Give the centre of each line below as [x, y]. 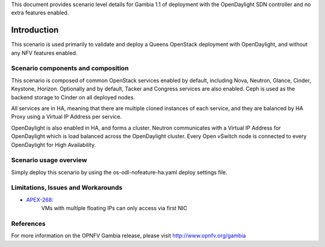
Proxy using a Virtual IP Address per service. [67, 117]
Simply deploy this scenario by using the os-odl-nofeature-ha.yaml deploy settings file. [119, 172]
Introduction [35, 30]
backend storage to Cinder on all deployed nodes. [73, 97]
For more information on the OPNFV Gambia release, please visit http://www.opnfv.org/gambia [128, 236]
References [28, 224]
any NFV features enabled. [44, 53]
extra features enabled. [40, 13]
